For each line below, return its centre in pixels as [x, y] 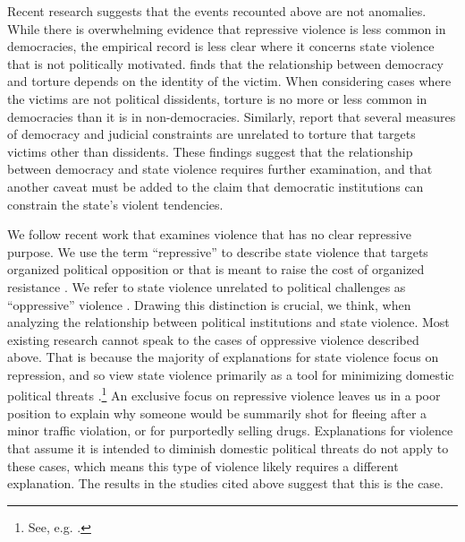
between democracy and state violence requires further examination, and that [220, 169]
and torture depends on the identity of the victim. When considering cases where [229, 81]
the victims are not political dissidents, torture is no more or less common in [217, 98]
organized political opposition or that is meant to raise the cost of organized [216, 269]
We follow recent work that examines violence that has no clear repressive [209, 234]
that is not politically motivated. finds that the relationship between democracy [226, 63]
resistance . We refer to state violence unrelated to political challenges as [207, 286]
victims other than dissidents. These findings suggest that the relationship [210, 151]
